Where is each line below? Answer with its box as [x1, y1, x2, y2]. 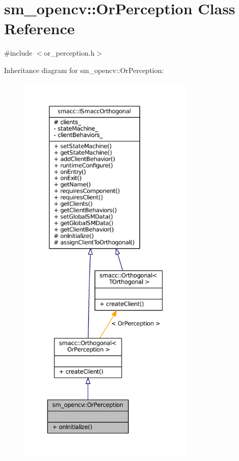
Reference [4, 18, 75, 39]
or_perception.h [44, 47, 95, 58]
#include [4, 47, 33, 58]
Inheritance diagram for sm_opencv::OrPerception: [4, 64, 164, 75]
